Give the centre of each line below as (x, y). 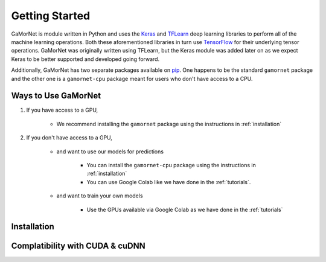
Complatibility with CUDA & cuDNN (78, 246)
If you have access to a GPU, (62, 110)
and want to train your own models (100, 196)
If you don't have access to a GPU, (69, 138)
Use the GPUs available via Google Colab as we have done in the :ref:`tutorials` (185, 209)
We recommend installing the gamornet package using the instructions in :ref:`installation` (169, 124)
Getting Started (51, 16)
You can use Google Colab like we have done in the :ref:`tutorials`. (169, 182)
